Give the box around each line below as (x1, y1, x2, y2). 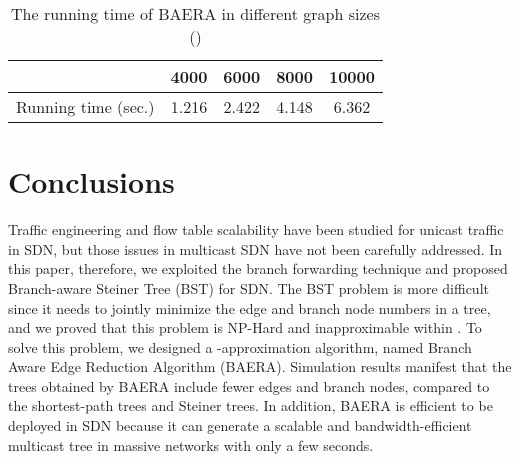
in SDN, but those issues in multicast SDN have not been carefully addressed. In (8, 238, 503, 259)
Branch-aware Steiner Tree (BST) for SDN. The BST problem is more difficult (8, 277, 489, 298)
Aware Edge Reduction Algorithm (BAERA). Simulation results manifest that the (8, 356, 512, 377)
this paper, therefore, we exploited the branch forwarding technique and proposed (8, 258, 508, 279)
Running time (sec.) (16, 95, 155, 118)
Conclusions (8, 161, 175, 202)
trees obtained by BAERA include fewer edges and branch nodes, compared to (8, 375, 490, 396)
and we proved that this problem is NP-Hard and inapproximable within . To (8, 317, 482, 338)
